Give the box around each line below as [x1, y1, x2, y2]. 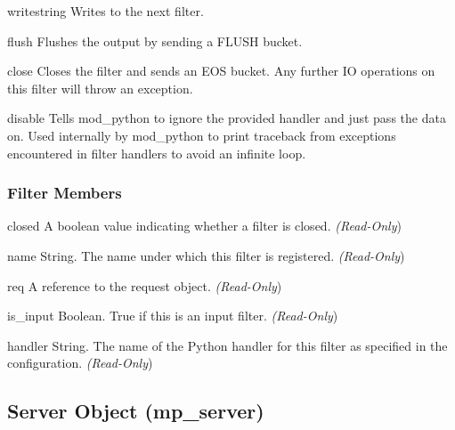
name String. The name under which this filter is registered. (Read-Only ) [7, 246, 405, 264]
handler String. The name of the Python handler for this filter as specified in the [7, 336, 448, 354]
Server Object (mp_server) [7, 397, 264, 425]
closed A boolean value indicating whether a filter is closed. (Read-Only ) [7, 216, 402, 235]
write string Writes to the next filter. [7, 2, 204, 20]
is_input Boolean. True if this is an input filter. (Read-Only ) [7, 306, 338, 325]
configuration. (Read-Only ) [7, 353, 153, 372]
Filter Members [7, 182, 122, 204]
